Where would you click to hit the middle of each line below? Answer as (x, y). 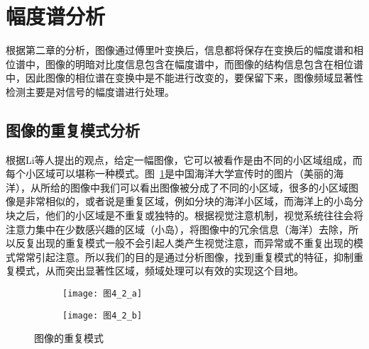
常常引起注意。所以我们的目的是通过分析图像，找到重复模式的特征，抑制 (184, 256)
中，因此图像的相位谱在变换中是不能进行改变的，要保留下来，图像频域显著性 (184, 78)
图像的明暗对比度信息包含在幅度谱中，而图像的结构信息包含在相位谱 (204, 63)
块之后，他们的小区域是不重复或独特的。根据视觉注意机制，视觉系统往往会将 (184, 215)
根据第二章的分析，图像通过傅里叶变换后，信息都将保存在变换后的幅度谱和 (180, 50)
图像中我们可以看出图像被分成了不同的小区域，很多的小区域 (209, 187)
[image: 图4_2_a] (103, 294)
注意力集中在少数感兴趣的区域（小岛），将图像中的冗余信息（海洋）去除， (177, 229)
